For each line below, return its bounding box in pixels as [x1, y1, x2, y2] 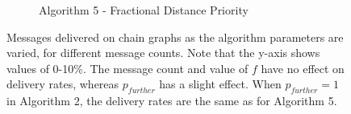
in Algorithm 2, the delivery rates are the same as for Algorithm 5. [6, 92, 337, 109]
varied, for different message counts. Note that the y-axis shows [6, 44, 320, 61]
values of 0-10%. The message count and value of [6, 59, 249, 76]
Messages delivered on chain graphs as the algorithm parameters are [6, 28, 344, 45]
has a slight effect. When [159, 75, 282, 92]
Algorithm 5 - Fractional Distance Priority [39, 2, 249, 18]
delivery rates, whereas [6, 75, 119, 92]
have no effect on [261, 59, 345, 76]
